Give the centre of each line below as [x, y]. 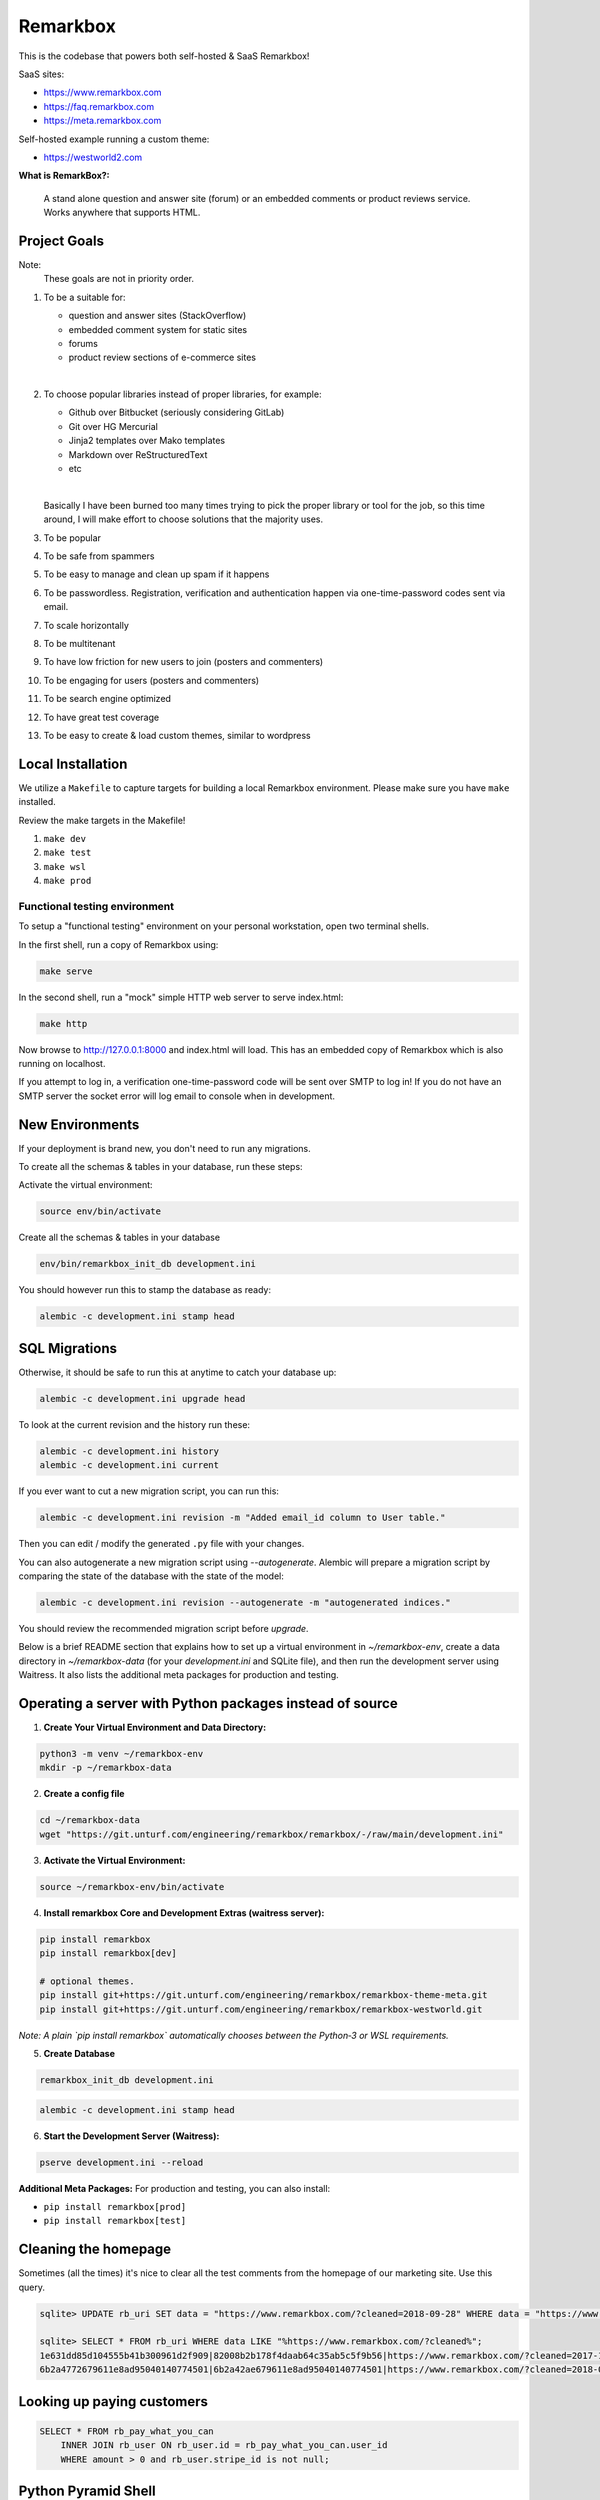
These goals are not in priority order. [119, 279]
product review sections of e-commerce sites [162, 357]
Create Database [79, 2054]
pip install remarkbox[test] [115, 2221]
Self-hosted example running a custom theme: [114, 139]
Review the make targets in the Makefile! [102, 820]
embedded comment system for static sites [158, 329]
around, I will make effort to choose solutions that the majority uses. [183, 519]
